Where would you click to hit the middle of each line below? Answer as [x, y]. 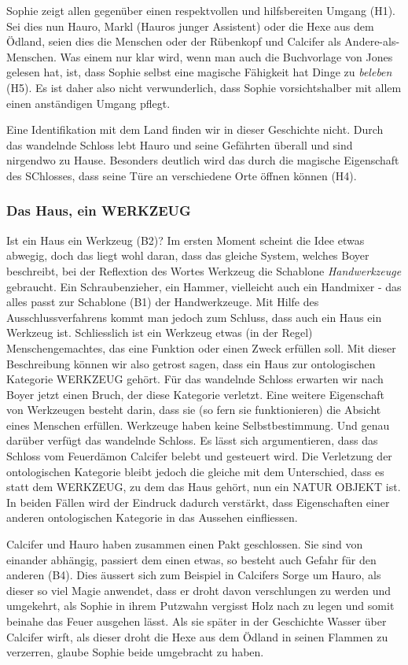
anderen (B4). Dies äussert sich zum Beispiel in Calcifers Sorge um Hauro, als [194, 575]
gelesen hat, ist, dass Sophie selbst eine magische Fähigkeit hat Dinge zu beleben [199, 72]
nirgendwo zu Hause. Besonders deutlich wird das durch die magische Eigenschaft [203, 160]
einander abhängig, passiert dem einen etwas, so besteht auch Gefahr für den [191, 559]
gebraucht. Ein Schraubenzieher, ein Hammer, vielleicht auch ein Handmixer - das [204, 286]
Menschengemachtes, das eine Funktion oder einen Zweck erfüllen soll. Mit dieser [201, 347]
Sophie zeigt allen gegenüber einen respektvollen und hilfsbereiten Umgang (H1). [201, 10]
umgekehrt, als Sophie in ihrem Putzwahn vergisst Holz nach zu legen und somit [200, 606]
